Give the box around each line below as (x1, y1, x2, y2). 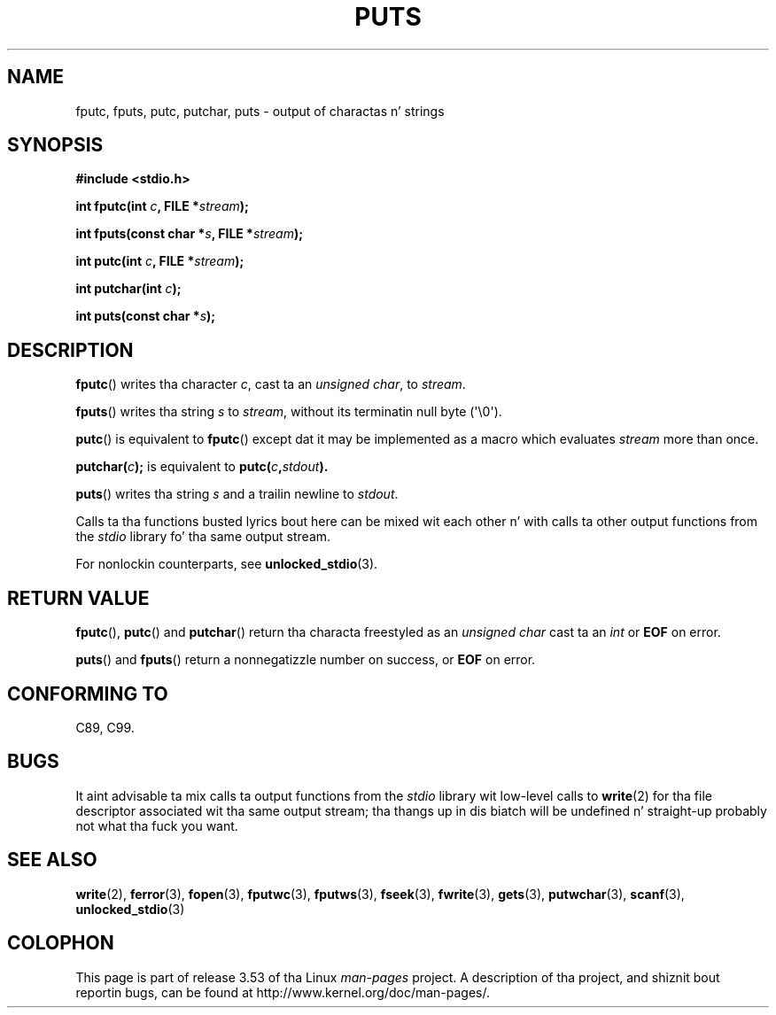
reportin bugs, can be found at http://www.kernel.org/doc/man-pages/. (75, 984, 491, 1000)
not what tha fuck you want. (75, 817, 238, 833)
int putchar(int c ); (75, 281, 182, 297)
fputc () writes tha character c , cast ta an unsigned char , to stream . (75, 376, 466, 392)
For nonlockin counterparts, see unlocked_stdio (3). (75, 556, 378, 572)
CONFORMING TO (7, 682, 168, 705)
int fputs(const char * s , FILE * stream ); (75, 226, 303, 242)
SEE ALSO (7, 848, 97, 872)
